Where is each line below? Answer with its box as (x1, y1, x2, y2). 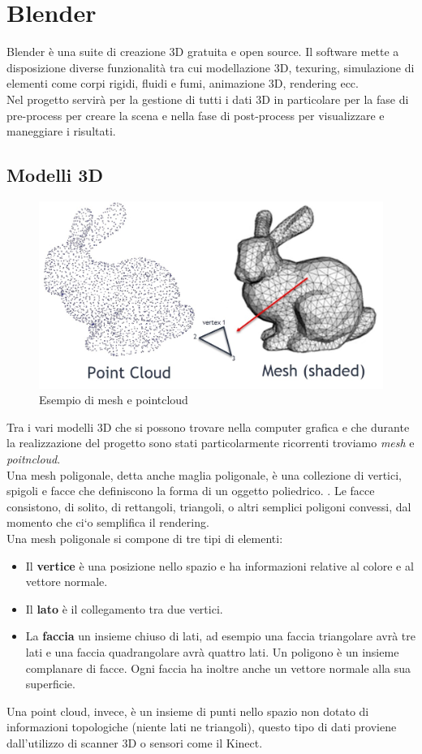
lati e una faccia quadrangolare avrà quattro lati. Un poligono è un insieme (25, 643, 399, 660)
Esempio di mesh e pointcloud (39, 391, 188, 408)
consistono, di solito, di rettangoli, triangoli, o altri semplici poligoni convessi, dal (6, 498, 411, 515)
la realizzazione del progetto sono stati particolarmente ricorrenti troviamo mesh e (6, 434, 415, 451)
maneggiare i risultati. (6, 123, 116, 140)
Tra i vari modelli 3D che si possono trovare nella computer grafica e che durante (6, 418, 410, 435)
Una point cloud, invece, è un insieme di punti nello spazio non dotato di (6, 702, 369, 719)
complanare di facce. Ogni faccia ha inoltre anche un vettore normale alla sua (25, 659, 411, 676)
